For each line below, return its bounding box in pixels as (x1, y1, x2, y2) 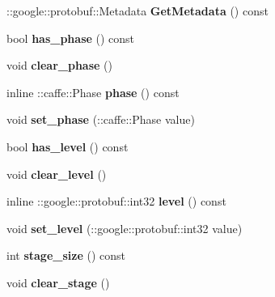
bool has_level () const (6, 138, 129, 155)
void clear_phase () (6, 57, 112, 74)
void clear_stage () (6, 274, 110, 291)
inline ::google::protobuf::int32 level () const (6, 193, 226, 210)
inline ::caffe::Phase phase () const (6, 83, 180, 100)
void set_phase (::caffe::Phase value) (6, 111, 195, 128)
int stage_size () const (6, 247, 125, 264)
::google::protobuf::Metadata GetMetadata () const (6, 2, 269, 19)
